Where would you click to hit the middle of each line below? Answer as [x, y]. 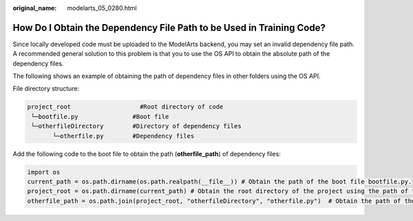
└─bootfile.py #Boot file [100, 116]
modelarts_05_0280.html [102, 8]
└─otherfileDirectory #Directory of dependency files [136, 126]
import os [44, 172]
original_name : [35, 8]
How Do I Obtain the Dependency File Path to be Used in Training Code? [169, 28]
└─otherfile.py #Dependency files [124, 136]
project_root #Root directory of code [125, 107]
